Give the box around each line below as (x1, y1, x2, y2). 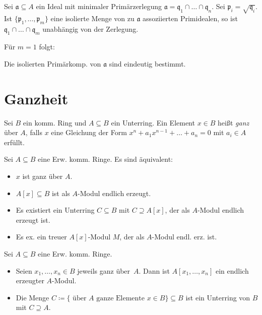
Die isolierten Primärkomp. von (4, 58, 101, 69)
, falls (25, 127, 42, 138)
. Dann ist (139, 265, 170, 276)
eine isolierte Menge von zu (50, 13, 135, 23)
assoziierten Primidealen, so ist (143, 13, 238, 23)
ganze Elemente (96, 294, 145, 302)
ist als (51, 187, 70, 198)
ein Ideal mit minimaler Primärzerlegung (36, 1, 162, 11)
